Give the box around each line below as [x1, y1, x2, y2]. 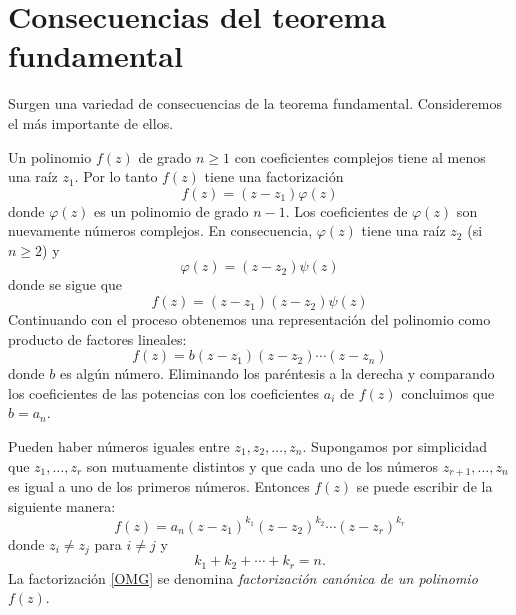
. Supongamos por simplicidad [302, 436, 487, 457]
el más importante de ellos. [8, 112, 174, 133]
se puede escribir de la [356, 476, 493, 497]
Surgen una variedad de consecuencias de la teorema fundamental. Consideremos [8, 93, 502, 114]
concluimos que [401, 382, 495, 403]
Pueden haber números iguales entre [8, 436, 230, 457]
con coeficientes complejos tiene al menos [234, 146, 486, 167]
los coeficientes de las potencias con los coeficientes [8, 382, 320, 403]
